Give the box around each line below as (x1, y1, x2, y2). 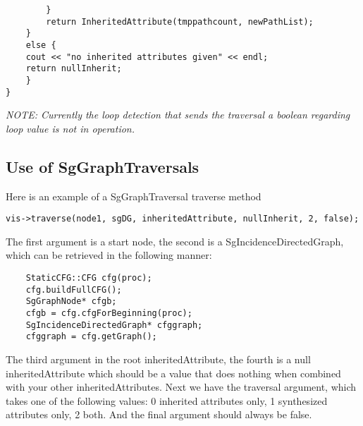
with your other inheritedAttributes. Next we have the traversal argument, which (6, 379, 357, 394)
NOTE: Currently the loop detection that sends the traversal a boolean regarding (6, 107, 350, 122)
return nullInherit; (25, 63, 122, 74)
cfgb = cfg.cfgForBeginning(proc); (25, 308, 192, 319)
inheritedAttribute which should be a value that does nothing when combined (6, 365, 341, 380)
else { (25, 39, 56, 50)
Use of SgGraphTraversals (6, 155, 199, 177)
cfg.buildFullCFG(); (25, 284, 122, 295)
